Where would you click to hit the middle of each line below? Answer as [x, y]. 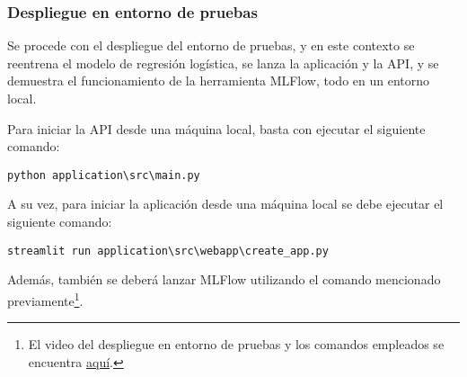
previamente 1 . [45, 299]
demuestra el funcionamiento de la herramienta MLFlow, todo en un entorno [219, 81]
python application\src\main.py [104, 175]
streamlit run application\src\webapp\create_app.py [168, 251]
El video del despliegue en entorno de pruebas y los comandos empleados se [236, 344]
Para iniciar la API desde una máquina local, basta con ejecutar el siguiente [216, 128]
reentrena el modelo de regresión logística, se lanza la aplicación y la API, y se [223, 63]
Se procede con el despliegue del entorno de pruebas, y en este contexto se [211, 45]
